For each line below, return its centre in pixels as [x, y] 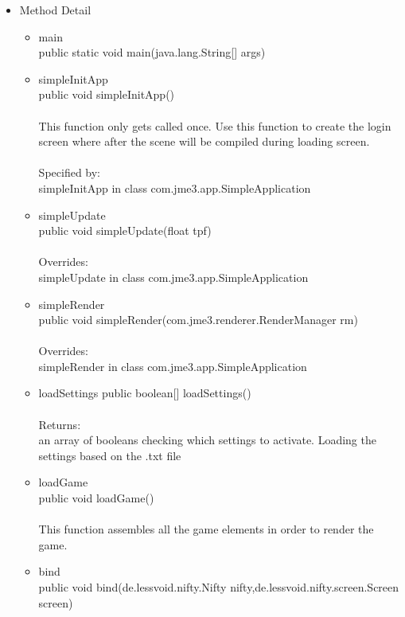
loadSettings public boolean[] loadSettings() [145, 393]
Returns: [60, 424]
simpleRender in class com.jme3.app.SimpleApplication [173, 366]
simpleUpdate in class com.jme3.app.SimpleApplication [173, 277]
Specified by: [69, 172]
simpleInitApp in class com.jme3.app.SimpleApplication [175, 187]
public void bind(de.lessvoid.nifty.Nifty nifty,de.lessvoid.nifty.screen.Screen [219, 587]
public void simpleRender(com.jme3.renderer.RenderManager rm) [198, 320]
